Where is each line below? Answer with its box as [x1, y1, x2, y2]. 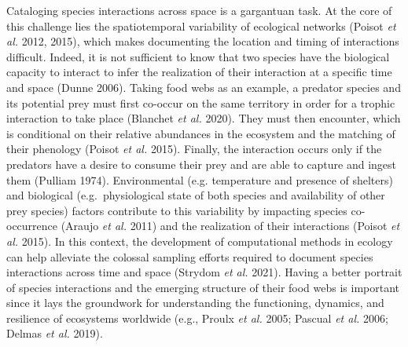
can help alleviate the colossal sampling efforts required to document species [6, 248, 373, 265]
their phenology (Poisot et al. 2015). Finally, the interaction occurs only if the [6, 141, 382, 157]
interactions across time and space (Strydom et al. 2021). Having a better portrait [6, 264, 402, 280]
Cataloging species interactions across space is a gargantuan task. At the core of [6, 2, 392, 18]
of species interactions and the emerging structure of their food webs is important [6, 279, 400, 295]
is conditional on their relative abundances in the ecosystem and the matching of [6, 125, 395, 141]
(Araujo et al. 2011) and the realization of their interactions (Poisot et [61, 217, 400, 234]
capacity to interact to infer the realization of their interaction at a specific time [6, 64, 392, 80]
